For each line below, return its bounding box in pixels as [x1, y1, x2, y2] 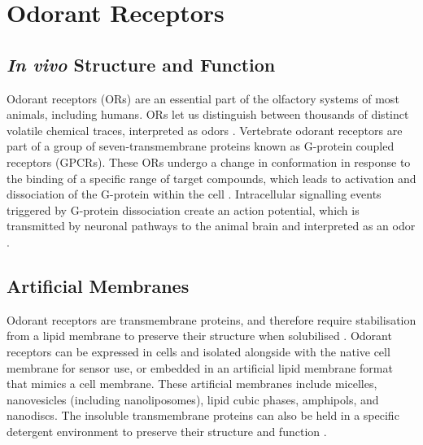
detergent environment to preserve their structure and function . [7, 422, 327, 439]
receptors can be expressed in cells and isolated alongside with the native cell [7, 342, 390, 360]
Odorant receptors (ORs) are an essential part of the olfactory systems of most [7, 89, 399, 107]
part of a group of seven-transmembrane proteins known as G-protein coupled [7, 137, 395, 155]
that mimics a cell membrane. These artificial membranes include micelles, [7, 375, 377, 392]
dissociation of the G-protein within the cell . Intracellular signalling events [7, 185, 382, 203]
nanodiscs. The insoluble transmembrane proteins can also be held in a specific [7, 407, 399, 424]
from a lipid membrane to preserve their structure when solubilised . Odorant [7, 327, 392, 344]
